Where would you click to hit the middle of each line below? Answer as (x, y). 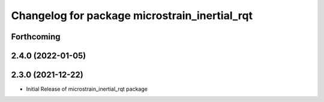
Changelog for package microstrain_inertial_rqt (132, 16)
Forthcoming (36, 37)
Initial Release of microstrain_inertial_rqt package (87, 89)
